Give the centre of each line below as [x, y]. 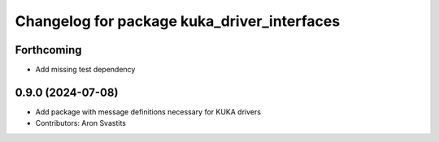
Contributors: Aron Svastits [80, 123]
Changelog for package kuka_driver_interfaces [178, 21]
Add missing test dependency [85, 70]
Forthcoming [48, 50]
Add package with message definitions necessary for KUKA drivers [148, 112]
